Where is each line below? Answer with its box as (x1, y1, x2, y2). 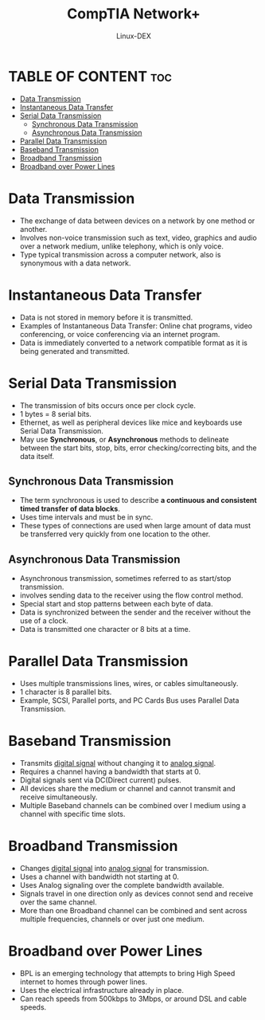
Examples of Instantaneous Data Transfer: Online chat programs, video (19, 320, 253, 331)
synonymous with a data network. (19, 258, 131, 268)
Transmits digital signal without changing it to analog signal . (19, 759, 216, 767)
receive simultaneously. (19, 792, 98, 802)
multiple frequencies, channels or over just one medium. (19, 914, 205, 924)
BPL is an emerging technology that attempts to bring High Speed (19, 968, 236, 978)
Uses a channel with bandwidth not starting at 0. (19, 872, 179, 881)
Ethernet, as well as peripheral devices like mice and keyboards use (19, 418, 243, 427)
